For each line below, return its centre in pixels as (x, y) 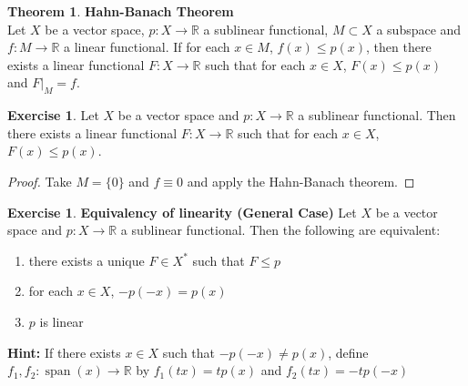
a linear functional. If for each (147, 47)
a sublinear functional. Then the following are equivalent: (280, 230)
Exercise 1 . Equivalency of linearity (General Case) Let (182, 212)
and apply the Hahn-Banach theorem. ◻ (301, 181)
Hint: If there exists (64, 352)
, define (348, 352)
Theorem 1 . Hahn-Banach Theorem (121, 11)
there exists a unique (86, 260)
